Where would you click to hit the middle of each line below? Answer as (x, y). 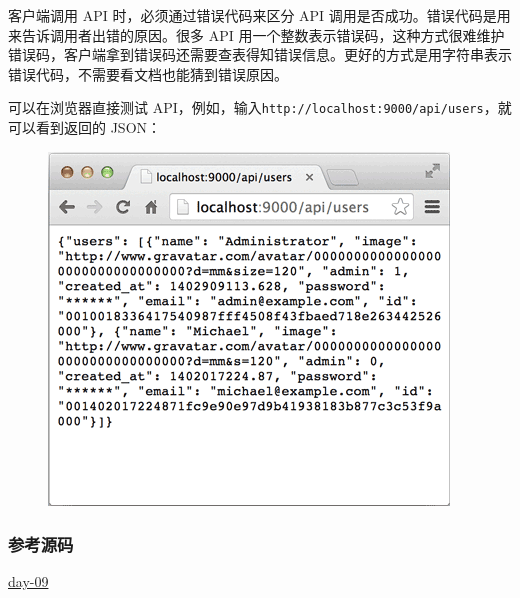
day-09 (28, 581)
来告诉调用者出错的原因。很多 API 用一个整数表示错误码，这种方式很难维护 (256, 34)
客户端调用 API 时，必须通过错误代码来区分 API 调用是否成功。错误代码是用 (259, 15)
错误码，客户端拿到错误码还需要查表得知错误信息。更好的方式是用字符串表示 (260, 54)
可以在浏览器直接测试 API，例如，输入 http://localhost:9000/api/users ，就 (260, 107)
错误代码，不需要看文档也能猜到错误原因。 (148, 73)
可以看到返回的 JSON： (85, 127)
